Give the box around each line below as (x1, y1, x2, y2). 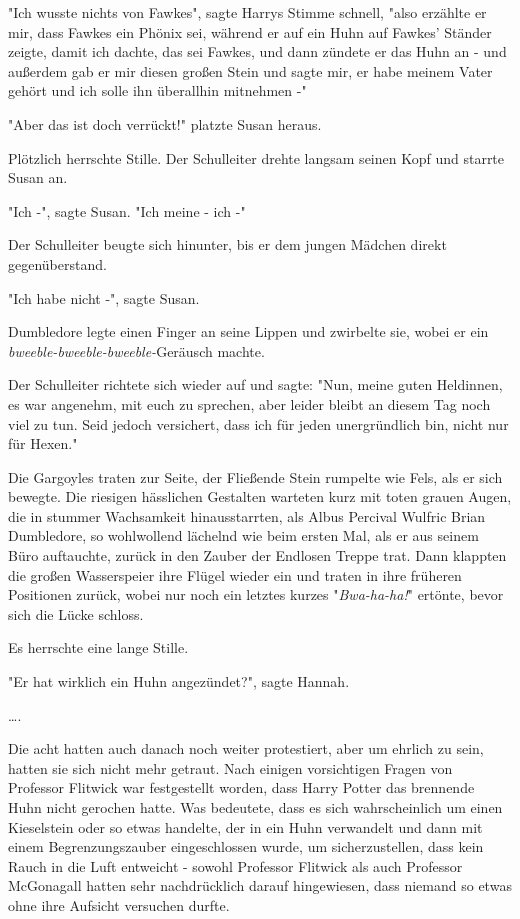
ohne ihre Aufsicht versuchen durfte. (8, 894, 230, 915)
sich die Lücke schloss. (8, 603, 144, 624)
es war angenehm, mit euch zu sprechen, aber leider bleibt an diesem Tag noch (8, 393, 491, 414)
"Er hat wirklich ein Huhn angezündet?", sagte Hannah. (8, 671, 350, 692)
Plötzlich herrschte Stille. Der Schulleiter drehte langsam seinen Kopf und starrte (8, 147, 505, 168)
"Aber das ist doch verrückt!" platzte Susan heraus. (8, 113, 322, 134)
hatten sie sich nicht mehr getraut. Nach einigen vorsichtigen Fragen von (8, 757, 453, 778)
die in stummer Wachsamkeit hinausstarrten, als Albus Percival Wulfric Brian (8, 505, 486, 526)
